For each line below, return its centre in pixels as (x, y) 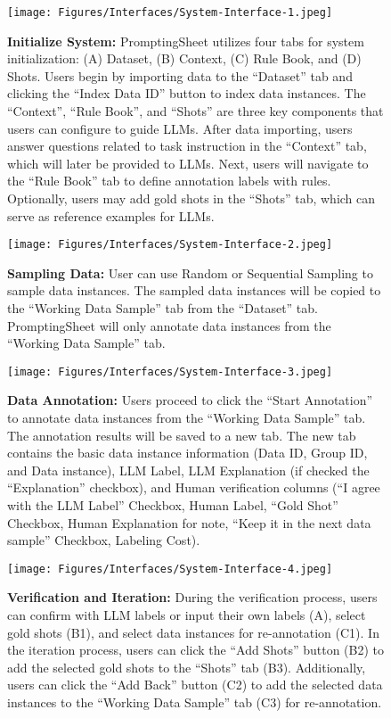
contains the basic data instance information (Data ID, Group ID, (187, 453)
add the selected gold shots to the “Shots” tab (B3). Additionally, (187, 667)
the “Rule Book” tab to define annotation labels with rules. (169, 181)
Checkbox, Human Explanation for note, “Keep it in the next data (189, 522)
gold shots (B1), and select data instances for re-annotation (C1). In (193, 632)
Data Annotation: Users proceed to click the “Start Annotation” (190, 400)
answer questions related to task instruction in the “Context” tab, (187, 146)
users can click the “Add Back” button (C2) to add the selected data (195, 685)
